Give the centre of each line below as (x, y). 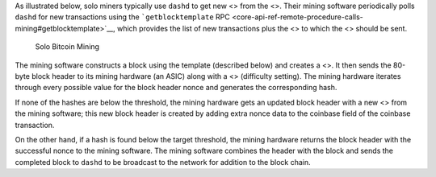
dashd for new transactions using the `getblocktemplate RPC (122, 17)
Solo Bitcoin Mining (67, 47)
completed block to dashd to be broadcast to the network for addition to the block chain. (163, 162)
